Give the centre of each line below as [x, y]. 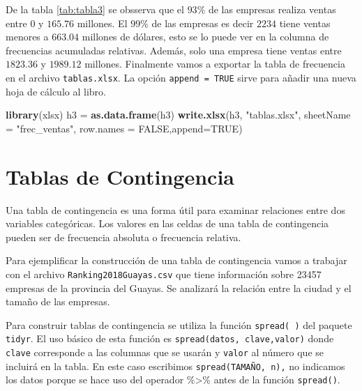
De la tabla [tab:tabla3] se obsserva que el [95, 9]
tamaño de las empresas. [58, 301]
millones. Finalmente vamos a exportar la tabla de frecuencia [215, 64]
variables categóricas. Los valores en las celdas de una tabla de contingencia [167, 223]
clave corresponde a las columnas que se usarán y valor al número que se [165, 352]
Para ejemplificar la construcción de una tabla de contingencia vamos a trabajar [176, 260]
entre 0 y [25, 23]
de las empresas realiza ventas [272, 9]
